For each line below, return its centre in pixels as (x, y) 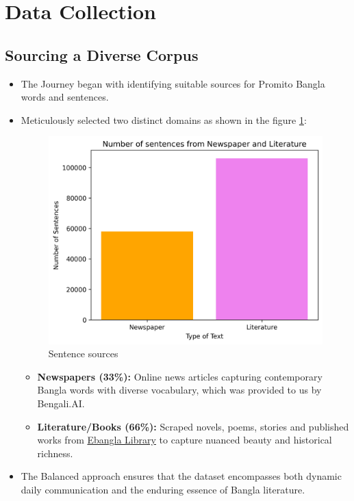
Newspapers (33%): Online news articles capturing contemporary (180, 376)
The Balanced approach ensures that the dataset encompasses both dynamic (181, 476)
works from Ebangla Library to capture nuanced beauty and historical (185, 440)
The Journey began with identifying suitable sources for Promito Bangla (173, 83)
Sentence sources (83, 354)
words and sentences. (65, 97)
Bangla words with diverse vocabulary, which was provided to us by (179, 390)
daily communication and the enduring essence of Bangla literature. (163, 489)
